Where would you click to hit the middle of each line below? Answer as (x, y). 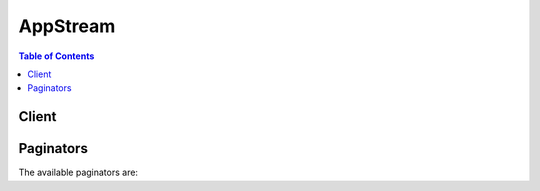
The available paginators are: (78, 172)
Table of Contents (56, 56)
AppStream (67, 26)
